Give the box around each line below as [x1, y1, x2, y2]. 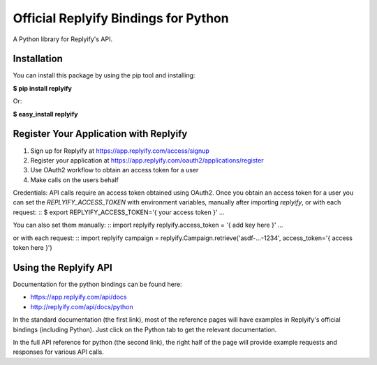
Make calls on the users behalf [30, 175, 119, 184]
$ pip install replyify [13, 84, 73, 92]
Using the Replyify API [13, 262, 113, 274]
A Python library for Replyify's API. [13, 35, 113, 43]
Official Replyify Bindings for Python [13, 10, 230, 26]
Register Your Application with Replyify [13, 128, 188, 140]
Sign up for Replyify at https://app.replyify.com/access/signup [30, 147, 209, 155]
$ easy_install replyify [13, 110, 78, 118]
